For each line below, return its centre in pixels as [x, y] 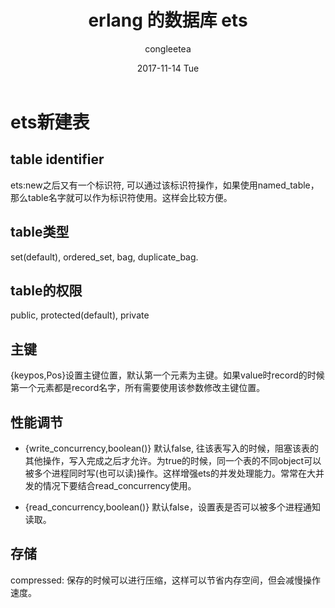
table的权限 [46, 290]
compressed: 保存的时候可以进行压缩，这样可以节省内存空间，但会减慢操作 [165, 580]
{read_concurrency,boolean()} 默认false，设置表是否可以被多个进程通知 [172, 507]
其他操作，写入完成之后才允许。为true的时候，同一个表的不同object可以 [173, 460]
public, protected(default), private [80, 315]
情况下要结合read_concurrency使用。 [119, 485]
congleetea [168, 48]
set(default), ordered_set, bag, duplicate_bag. [104, 257]
